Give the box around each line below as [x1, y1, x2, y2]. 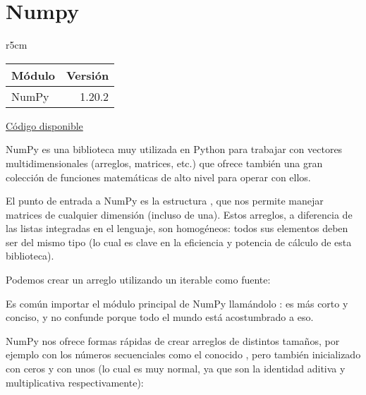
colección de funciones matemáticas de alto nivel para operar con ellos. [6, 169, 311, 184]
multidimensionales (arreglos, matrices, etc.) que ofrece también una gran [6, 155, 323, 170]
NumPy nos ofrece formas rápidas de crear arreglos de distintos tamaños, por [6, 333, 340, 348]
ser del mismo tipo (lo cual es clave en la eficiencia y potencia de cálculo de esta [6, 234, 352, 249]
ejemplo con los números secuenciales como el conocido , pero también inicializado [6, 347, 361, 362]
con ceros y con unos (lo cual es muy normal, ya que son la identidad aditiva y [6, 361, 346, 376]
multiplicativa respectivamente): [6, 375, 144, 389]
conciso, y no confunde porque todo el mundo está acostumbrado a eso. [6, 310, 314, 324]
